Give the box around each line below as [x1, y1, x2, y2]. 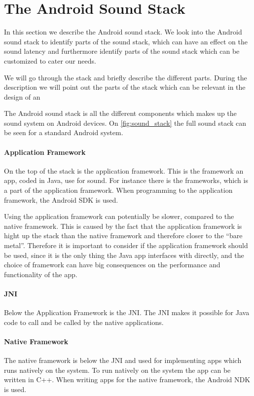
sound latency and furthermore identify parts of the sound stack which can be [4, 46, 240, 56]
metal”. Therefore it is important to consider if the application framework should [4, 240, 248, 251]
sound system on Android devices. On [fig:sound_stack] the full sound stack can [4, 117, 247, 128]
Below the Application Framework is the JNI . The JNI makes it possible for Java [4, 307, 250, 318]
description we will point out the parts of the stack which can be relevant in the [4, 82, 246, 92]
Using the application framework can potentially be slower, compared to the [4, 211, 234, 221]
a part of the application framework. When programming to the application [4, 185, 233, 195]
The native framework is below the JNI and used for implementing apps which [4, 355, 242, 365]
